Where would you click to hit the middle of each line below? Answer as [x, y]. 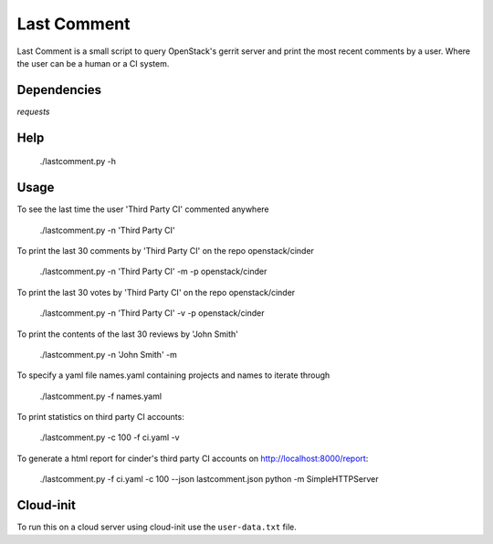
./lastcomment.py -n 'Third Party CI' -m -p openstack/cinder [153, 272]
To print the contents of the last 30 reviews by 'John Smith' [128, 334]
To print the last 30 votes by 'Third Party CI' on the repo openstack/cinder [156, 292]
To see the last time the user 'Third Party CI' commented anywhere [143, 209]
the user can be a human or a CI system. [93, 63]
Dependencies [59, 90]
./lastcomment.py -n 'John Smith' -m [108, 354]
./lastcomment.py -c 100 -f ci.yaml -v [110, 437]
